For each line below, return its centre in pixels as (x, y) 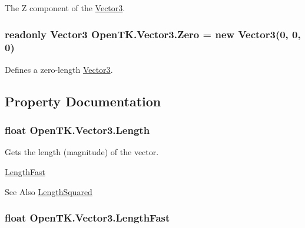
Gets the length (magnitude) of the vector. (82, 152)
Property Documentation (83, 101)
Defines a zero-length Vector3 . (59, 69)
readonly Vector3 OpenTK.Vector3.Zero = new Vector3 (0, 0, (153, 34)
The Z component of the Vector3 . (65, 8)
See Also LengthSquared (49, 191)
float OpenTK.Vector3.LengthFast (87, 218)
